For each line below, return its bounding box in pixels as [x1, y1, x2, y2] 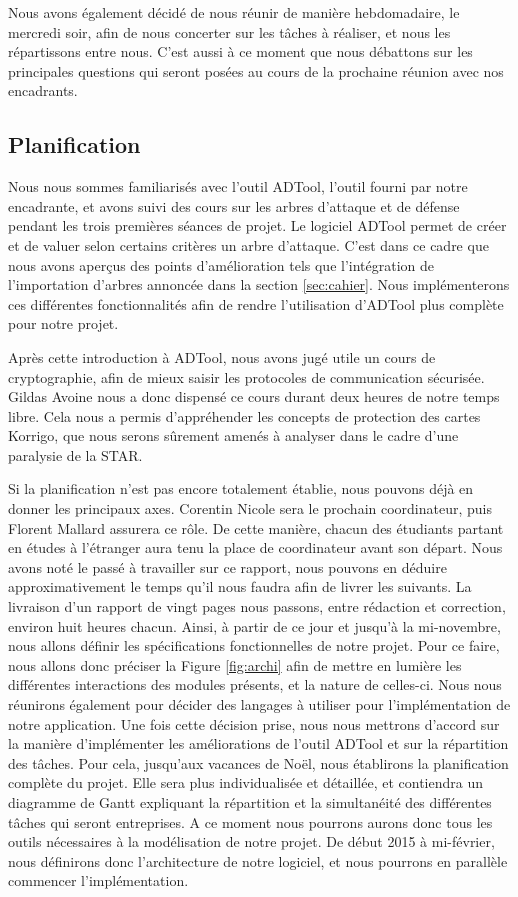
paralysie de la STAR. [8, 444, 143, 465]
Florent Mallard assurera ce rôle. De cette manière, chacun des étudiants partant [8, 517, 504, 538]
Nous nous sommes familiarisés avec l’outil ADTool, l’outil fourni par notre [8, 176, 468, 197]
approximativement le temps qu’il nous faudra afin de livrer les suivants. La [8, 576, 472, 597]
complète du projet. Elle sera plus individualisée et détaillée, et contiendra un [8, 772, 484, 793]
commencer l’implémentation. [8, 870, 189, 891]
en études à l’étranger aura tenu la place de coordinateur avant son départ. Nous [8, 537, 503, 558]
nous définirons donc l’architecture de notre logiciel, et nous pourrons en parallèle [8, 850, 508, 871]
